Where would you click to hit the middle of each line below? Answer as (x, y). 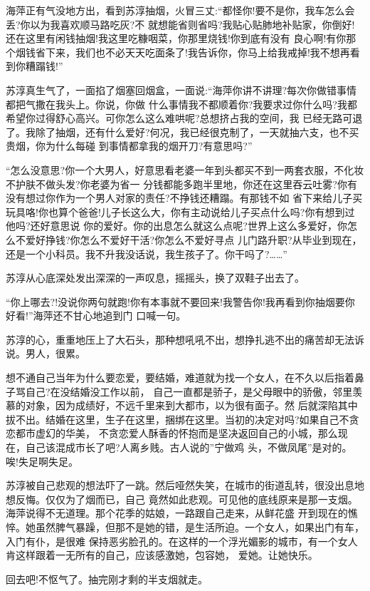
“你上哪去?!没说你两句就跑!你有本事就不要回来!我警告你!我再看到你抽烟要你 (180, 301)
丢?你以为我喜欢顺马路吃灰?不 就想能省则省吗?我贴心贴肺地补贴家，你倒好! (180, 24)
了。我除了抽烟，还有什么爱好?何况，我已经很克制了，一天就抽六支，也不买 (183, 132)
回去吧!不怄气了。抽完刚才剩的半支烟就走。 (107, 579)
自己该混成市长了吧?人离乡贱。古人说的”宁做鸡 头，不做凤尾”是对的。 (189, 447)
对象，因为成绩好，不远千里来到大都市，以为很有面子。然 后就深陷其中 (191, 405)
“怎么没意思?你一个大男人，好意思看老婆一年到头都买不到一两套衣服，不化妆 (185, 169)
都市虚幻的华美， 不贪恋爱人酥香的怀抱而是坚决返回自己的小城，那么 (176, 433)
